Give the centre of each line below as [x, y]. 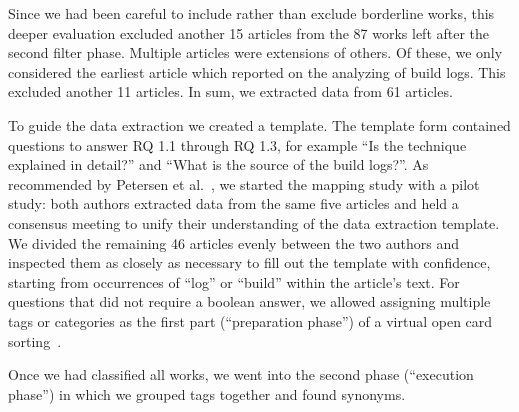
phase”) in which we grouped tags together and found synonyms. [207, 393]
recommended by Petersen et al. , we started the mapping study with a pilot [244, 183]
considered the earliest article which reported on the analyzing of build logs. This [257, 71]
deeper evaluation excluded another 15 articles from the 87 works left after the [249, 32]
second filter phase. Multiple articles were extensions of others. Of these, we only [255, 52]
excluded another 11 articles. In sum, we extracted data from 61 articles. [230, 91]
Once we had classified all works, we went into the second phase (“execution [241, 374]
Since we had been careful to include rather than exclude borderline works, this [251, 13]
